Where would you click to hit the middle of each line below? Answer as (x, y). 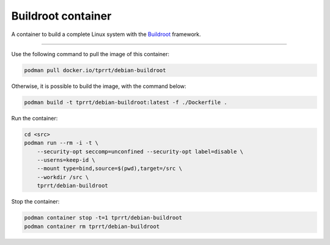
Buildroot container (61, 16)
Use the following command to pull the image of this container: (90, 54)
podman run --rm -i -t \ (61, 143)
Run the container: (35, 118)
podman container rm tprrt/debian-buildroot (92, 226)
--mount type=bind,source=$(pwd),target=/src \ (110, 169)
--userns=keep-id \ (66, 160)
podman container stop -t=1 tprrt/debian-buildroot (103, 218)
